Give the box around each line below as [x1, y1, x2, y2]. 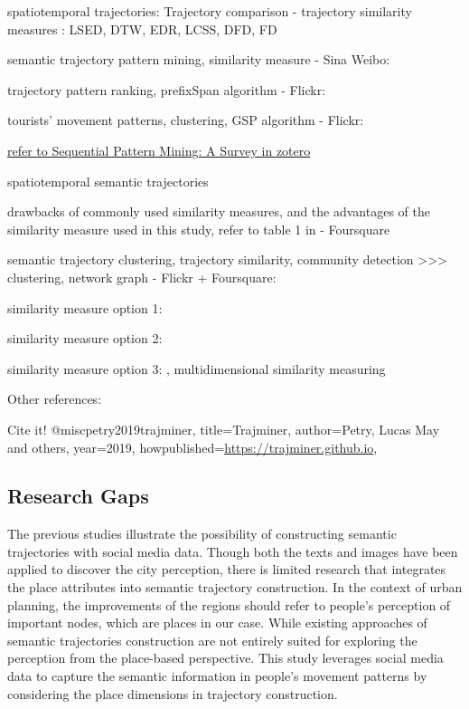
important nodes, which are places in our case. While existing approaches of [7, 613, 427, 632]
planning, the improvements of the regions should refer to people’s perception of [7, 595, 451, 614]
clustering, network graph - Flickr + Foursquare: [7, 267, 277, 286]
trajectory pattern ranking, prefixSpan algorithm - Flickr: [7, 80, 326, 99]
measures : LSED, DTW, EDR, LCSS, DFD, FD [7, 19, 277, 38]
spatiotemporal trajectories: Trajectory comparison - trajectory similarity [7, 2, 412, 20]
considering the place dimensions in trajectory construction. [7, 684, 338, 703]
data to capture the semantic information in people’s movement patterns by [7, 666, 427, 685]
